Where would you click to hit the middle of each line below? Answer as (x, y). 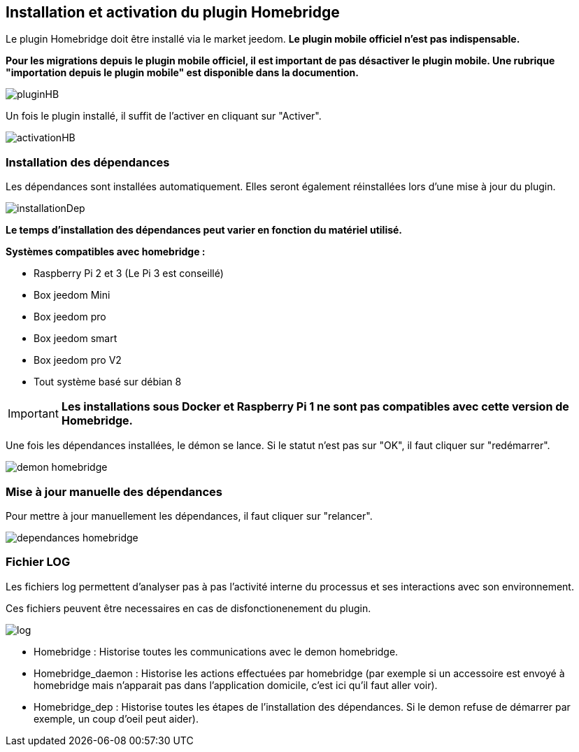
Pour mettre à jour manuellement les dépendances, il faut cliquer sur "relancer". (189, 516)
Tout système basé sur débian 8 (108, 382)
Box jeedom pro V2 (78, 360)
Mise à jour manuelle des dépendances (114, 491)
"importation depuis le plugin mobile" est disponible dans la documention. (182, 73)
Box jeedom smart (76, 339)
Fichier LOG (38, 562)
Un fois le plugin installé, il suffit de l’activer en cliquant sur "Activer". (164, 116)
